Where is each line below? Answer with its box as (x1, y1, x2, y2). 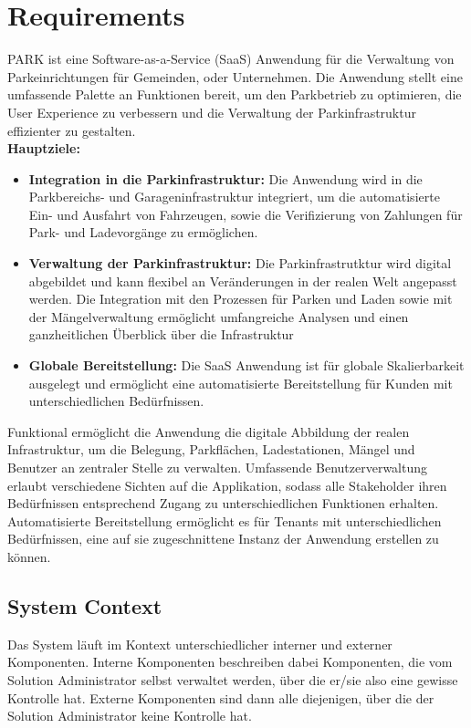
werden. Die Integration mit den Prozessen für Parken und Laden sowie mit (28, 289, 453, 308)
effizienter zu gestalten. (7, 120, 136, 140)
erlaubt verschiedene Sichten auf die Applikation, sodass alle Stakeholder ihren (7, 475, 447, 494)
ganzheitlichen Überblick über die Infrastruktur (28, 325, 294, 344)
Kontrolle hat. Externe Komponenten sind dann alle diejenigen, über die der (7, 688, 434, 707)
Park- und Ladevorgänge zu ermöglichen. (28, 223, 258, 242)
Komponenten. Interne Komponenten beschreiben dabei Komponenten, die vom (7, 652, 453, 671)
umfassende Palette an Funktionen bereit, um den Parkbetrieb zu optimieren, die (7, 85, 462, 104)
